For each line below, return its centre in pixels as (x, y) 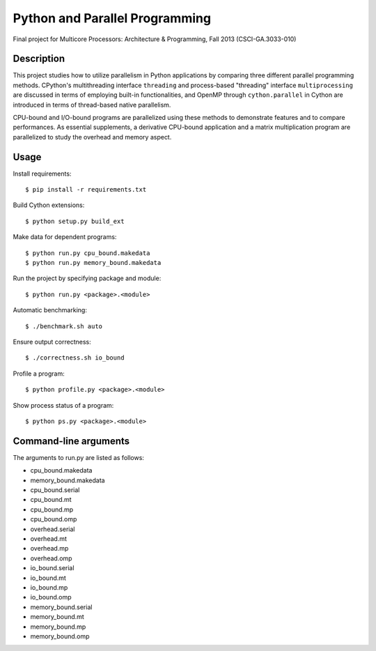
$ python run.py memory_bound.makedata (93, 263)
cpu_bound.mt (51, 500)
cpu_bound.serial (55, 490)
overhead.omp (51, 558)
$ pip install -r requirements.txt (86, 190)
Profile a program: (39, 374)
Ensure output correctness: (52, 342)
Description (39, 59)
